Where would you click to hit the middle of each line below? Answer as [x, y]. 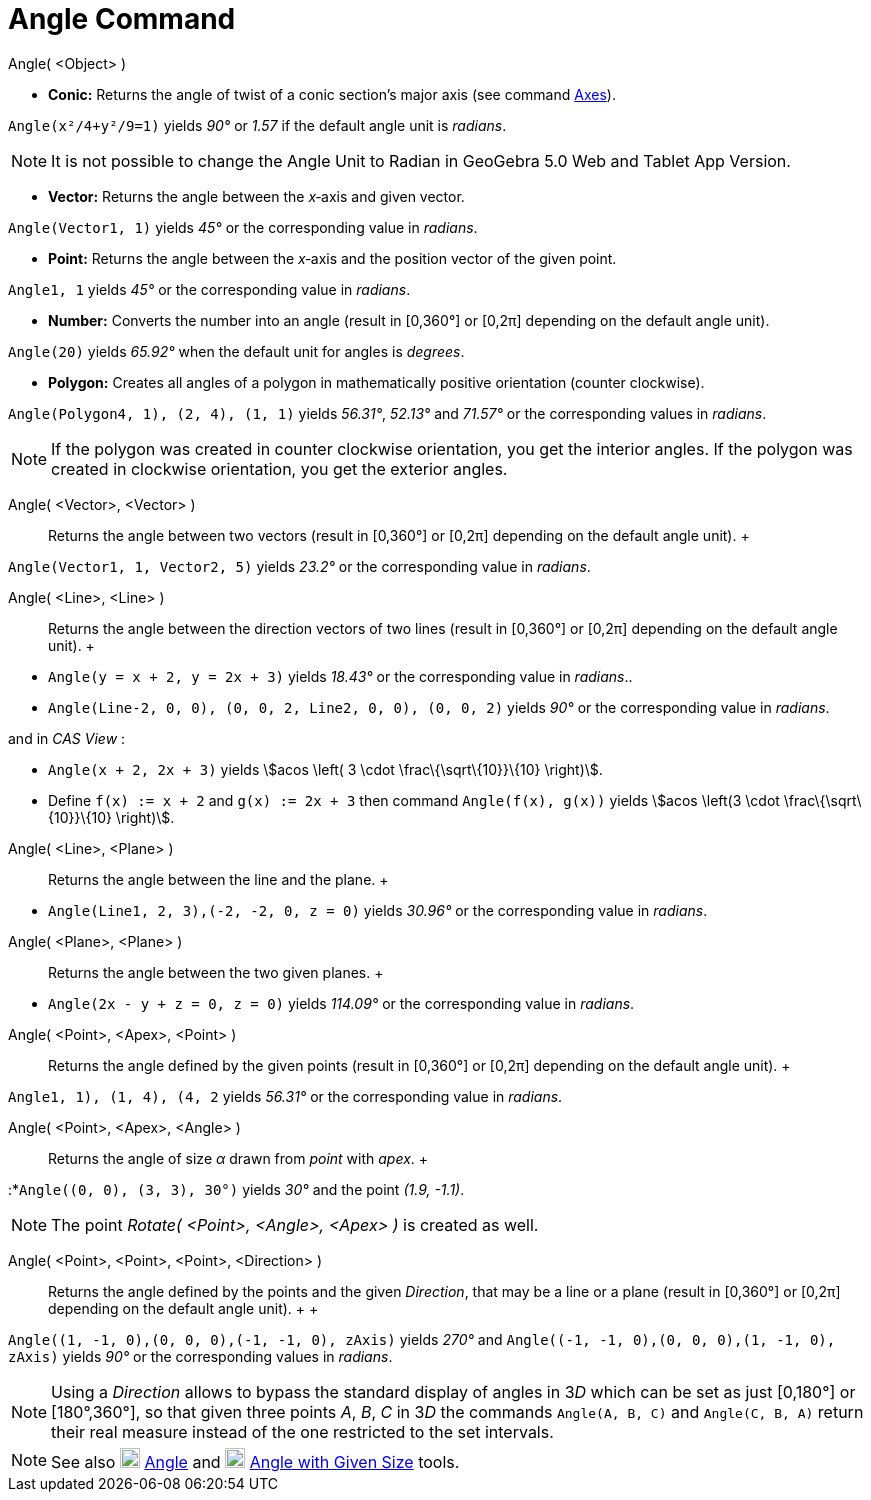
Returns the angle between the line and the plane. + [218, 879]
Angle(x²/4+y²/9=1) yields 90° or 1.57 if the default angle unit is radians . [257, 125]
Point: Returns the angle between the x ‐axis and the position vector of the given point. [332, 258]
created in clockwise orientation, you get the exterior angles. [279, 468]
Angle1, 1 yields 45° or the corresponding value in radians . [209, 289]
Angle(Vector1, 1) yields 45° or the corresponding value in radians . [243, 227]
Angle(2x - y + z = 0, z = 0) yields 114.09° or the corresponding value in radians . [341, 1003]
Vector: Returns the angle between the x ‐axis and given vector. [256, 196]
